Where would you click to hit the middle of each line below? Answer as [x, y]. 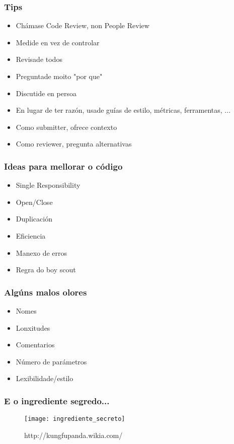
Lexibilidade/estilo [45, 378]
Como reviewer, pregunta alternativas [74, 144]
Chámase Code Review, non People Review [83, 25]
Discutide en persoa [46, 93]
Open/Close [34, 202]
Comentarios [35, 345]
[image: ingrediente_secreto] [75, 419]
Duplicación [34, 219]
